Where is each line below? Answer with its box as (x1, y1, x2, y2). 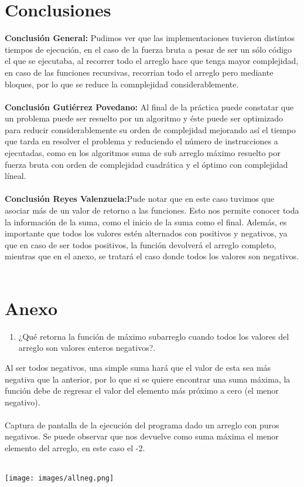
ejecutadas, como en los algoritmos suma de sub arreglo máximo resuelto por (5, 147, 281, 159)
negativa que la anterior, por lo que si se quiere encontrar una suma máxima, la (5, 373, 291, 385)
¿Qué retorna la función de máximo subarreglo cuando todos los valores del (18, 330, 289, 342)
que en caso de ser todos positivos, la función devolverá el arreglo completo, (5, 238, 276, 251)
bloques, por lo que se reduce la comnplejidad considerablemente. (5, 77, 239, 90)
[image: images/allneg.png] (5, 474, 114, 483)
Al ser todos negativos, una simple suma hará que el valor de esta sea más (5, 361, 271, 373)
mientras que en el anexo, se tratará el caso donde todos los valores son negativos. (5, 250, 299, 262)
